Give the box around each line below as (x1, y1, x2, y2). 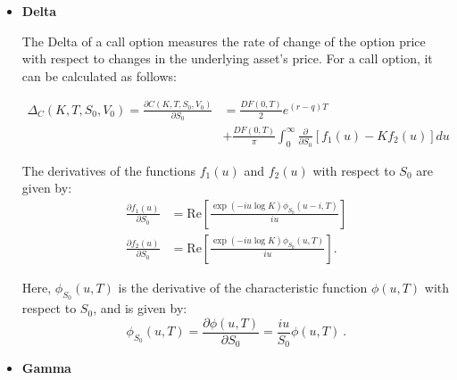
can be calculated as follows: (21, 66, 177, 85)
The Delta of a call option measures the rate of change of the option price (21, 31, 426, 50)
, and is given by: (93, 299, 187, 318)
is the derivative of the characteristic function (118, 277, 368, 296)
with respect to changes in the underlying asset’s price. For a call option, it (21, 49, 433, 68)
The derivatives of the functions (21, 161, 196, 179)
